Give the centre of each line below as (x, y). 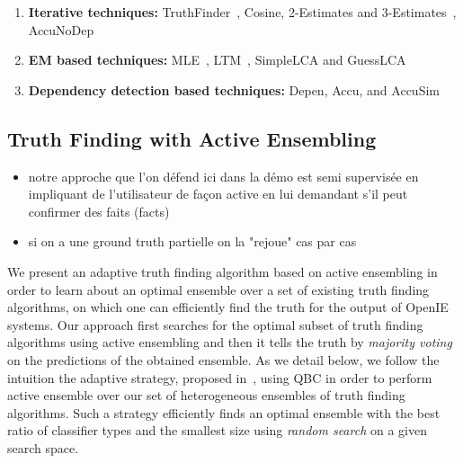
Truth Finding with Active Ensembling (192, 138)
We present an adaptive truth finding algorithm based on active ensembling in (223, 271)
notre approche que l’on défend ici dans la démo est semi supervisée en (223, 176)
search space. (43, 447)
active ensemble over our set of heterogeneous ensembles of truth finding (206, 395)
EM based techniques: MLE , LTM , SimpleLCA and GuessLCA (217, 60)
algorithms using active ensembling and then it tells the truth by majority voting (230, 342)
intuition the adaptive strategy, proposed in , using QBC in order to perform (220, 377)
